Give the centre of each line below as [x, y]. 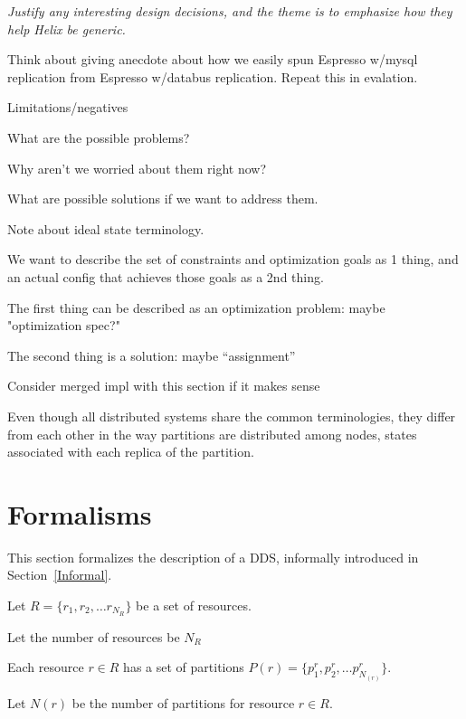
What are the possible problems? [99, 137]
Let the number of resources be [94, 636]
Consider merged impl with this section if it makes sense [164, 386]
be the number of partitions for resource [183, 702]
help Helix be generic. [67, 28]
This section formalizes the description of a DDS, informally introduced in [213, 557]
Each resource [46, 667]
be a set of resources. [194, 605]
